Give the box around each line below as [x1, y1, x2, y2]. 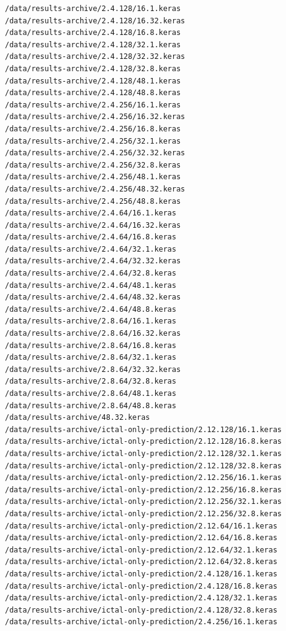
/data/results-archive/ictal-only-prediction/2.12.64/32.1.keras [5, 545, 277, 554]
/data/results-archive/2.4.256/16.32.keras [5, 112, 185, 122]
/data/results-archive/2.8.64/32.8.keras [5, 377, 177, 386]
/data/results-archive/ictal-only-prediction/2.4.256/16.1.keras [5, 617, 277, 627]
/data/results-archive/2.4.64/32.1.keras [5, 244, 177, 254]
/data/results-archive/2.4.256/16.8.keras [5, 124, 181, 133]
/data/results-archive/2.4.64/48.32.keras [5, 293, 181, 302]
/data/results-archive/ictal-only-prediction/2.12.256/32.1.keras [5, 497, 282, 506]
